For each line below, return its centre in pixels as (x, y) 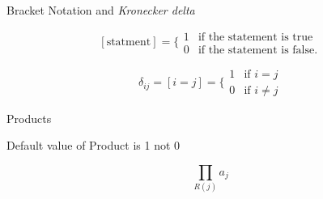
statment (129, 42)
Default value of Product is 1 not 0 (93, 145)
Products (29, 118)
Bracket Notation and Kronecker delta (101, 10)
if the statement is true (255, 37)
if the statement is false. (258, 50)
